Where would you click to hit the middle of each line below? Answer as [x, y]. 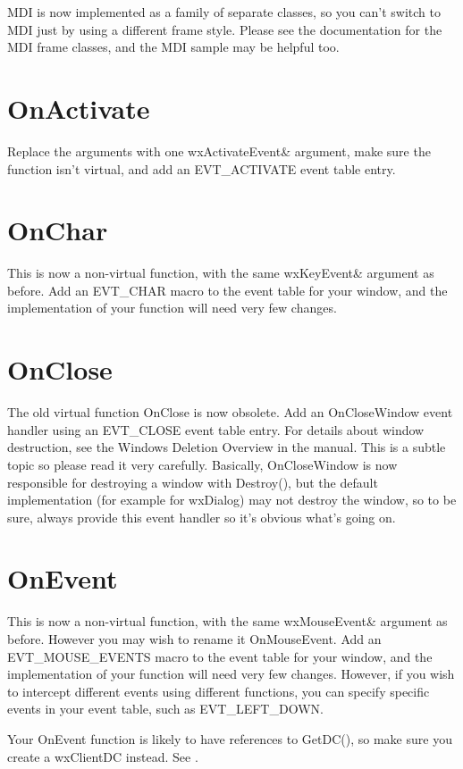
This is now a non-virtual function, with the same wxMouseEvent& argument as [227, 621]
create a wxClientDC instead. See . [103, 756]
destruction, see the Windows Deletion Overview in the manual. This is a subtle [227, 447]
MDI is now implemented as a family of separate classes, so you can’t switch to [224, 12]
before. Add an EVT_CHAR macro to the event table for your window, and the [227, 290]
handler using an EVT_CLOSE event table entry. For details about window [216, 429]
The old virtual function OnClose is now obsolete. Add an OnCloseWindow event [230, 412]
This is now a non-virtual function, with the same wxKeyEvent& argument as [221, 273]
